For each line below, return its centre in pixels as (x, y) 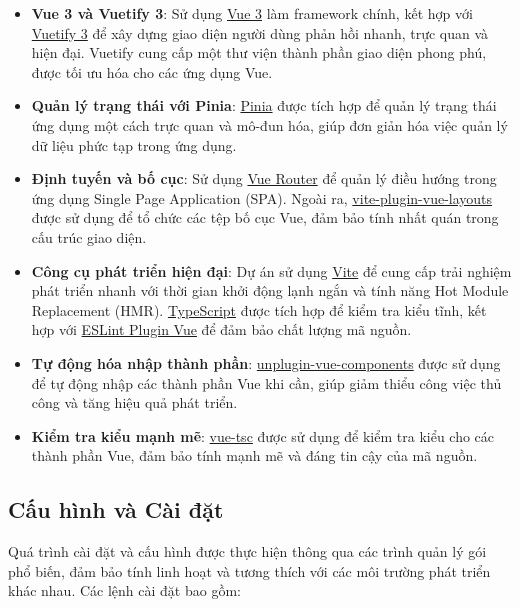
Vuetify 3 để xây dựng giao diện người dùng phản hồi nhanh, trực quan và (260, 32)
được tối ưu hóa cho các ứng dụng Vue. (152, 71)
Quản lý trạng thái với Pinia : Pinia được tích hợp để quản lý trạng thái (264, 105)
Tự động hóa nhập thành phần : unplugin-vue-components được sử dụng (266, 362)
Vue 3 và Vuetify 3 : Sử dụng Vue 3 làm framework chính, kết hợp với (252, 13)
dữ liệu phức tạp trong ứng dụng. (134, 144)
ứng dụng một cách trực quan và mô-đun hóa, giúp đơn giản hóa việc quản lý (269, 124)
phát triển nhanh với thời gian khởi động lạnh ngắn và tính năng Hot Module (270, 290)
